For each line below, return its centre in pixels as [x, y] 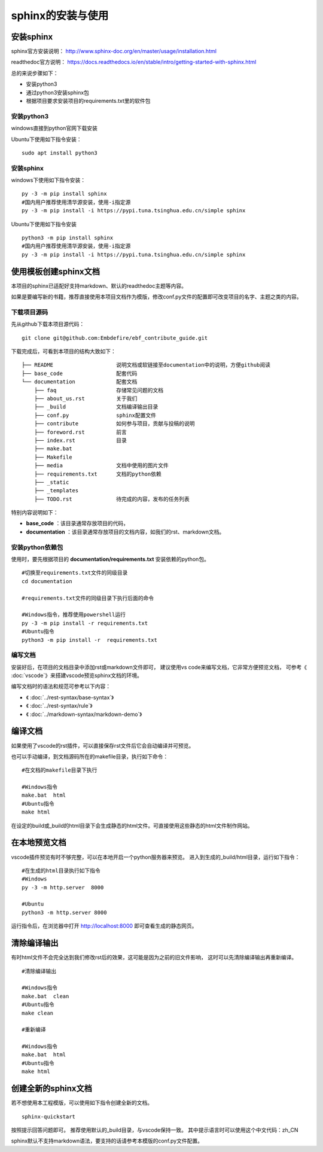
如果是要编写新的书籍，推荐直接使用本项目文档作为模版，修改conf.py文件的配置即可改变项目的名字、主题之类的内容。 [156, 297]
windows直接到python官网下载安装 [54, 128]
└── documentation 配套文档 [80, 382]
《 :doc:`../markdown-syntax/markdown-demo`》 [84, 714]
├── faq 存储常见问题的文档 [99, 390]
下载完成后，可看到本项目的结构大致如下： [63, 351]
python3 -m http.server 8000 [64, 912]
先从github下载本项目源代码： [48, 324]
